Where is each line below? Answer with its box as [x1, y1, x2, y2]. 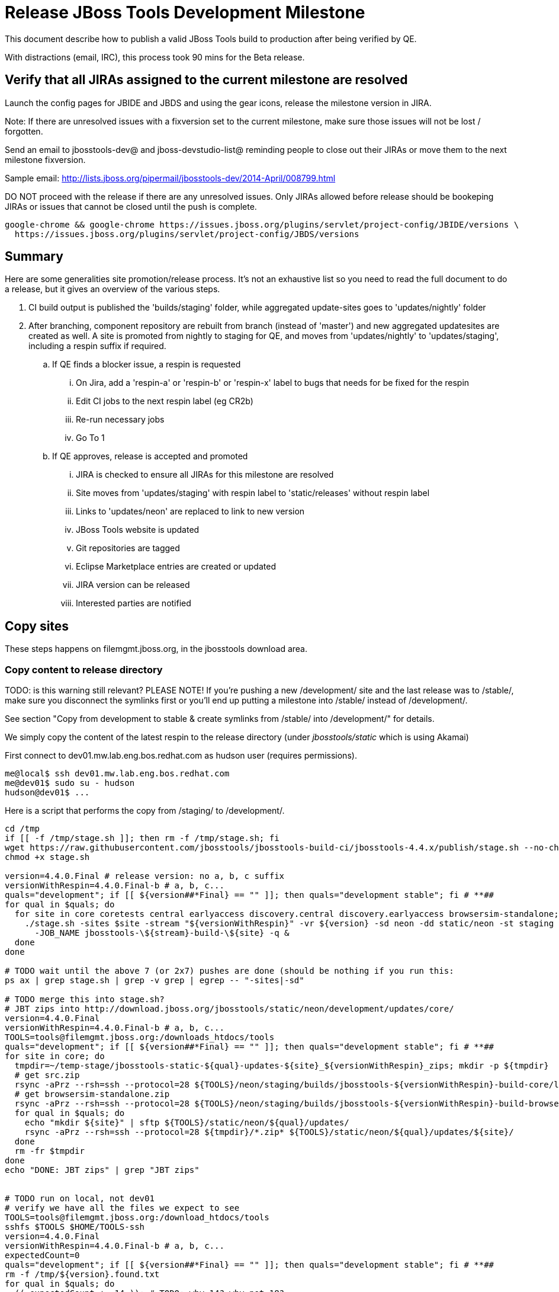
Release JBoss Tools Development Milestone [5, 2, 365, 23]
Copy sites [5, 618, 69, 634]
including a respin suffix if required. [28, 341, 166, 351]
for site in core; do [5, 1051, 105, 1061]
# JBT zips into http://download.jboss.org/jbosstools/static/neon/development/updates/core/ [5, 1004, 454, 1014]
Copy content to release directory [5, 663, 163, 676]
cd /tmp [5, 824, 40, 834]
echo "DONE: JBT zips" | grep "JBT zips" [5, 1165, 200, 1175]
